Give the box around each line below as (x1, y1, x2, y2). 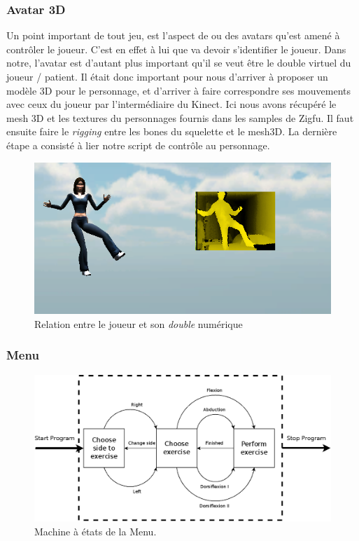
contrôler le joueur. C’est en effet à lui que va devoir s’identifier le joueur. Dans (6, 41, 346, 56)
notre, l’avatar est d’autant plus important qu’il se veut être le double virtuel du (6, 55, 351, 70)
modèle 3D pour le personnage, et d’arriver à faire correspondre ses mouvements (6, 83, 351, 97)
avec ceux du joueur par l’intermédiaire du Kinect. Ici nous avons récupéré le (6, 97, 337, 111)
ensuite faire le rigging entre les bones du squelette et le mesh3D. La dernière (6, 124, 337, 139)
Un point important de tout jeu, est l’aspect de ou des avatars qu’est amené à (6, 28, 340, 43)
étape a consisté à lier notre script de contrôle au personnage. (6, 137, 270, 152)
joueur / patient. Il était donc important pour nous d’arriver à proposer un (6, 69, 328, 83)
